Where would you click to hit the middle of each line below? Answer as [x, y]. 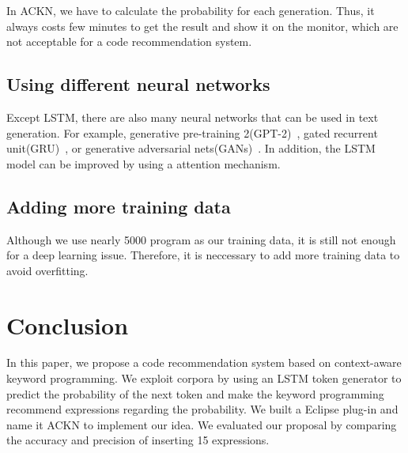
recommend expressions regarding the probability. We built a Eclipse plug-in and [202, 409]
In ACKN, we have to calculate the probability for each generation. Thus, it [191, 10]
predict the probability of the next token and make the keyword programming [195, 393]
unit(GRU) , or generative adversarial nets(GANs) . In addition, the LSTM [191, 148]
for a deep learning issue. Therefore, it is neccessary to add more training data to [203, 255]
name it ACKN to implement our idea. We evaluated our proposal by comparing [202, 424]
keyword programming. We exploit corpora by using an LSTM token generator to [204, 378]
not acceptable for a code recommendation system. [129, 42]
